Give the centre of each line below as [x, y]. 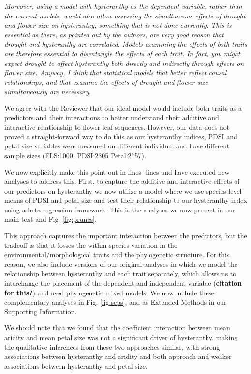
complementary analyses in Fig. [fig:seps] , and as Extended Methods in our [116, 302]
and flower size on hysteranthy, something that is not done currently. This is [118, 25]
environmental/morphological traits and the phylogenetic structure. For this [117, 254]
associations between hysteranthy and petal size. [76, 366]
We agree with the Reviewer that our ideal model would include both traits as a [123, 107]
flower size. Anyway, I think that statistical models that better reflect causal [116, 73]
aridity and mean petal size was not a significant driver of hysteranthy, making [121, 337]
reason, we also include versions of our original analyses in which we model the [121, 264]
